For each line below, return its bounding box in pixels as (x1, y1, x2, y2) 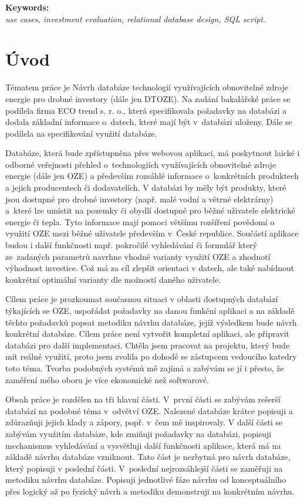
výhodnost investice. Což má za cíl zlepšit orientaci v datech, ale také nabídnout (5, 262, 295, 274)
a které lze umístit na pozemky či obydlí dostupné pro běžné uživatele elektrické (5, 204, 295, 216)
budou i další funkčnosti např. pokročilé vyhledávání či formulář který (5, 239, 257, 251)
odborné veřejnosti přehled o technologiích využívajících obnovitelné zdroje (5, 158, 276, 170)
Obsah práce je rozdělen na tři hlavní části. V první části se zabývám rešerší (5, 393, 281, 405)
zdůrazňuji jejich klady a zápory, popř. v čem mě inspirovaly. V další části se (5, 416, 283, 428)
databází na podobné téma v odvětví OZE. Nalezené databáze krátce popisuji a (5, 404, 293, 417)
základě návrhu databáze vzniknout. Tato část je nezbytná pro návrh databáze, (5, 451, 291, 463)
